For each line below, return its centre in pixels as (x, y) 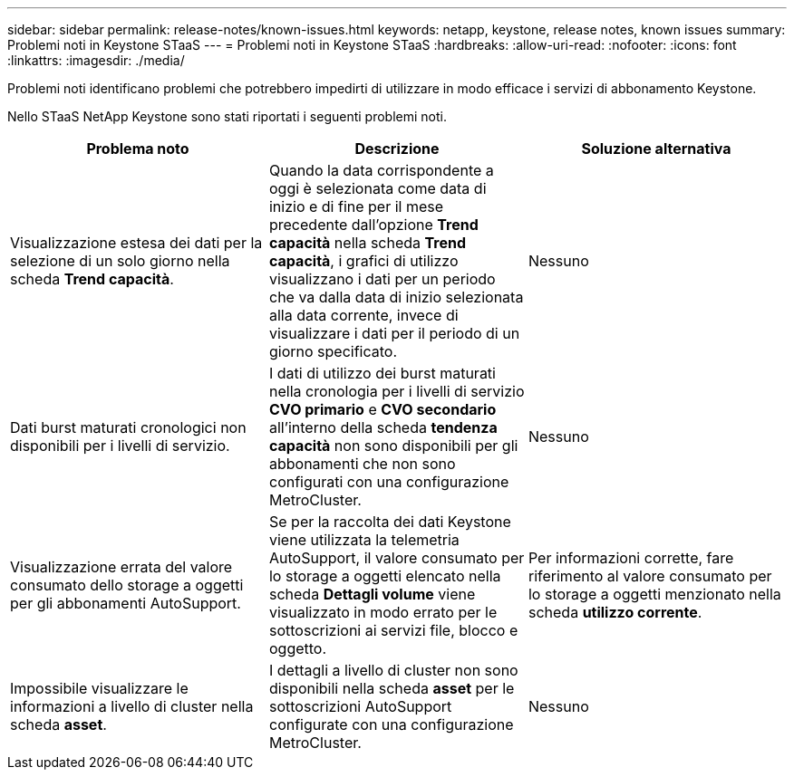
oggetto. (298, 648)
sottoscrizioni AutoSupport (360, 706)
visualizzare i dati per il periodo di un (394, 333)
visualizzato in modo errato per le (383, 612)
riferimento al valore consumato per (650, 576)
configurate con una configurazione (391, 724)
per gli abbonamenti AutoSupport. (126, 603)
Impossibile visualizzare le (99, 688)
